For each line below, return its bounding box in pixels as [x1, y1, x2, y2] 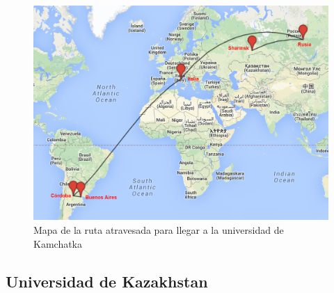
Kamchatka [33, 236, 82, 251]
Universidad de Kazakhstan [6, 270, 208, 292]
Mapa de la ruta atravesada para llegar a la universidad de [33, 223, 284, 237]
